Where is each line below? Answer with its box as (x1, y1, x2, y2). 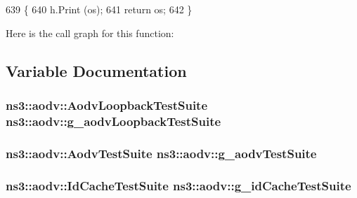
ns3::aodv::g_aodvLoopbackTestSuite (6, 112, 221, 129)
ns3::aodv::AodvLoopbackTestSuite (6, 96, 208, 113)
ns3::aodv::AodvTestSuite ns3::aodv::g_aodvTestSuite (6, 144, 317, 162)
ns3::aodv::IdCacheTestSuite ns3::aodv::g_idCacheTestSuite (6, 176, 351, 194)
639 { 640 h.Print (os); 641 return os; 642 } (6, 2, 193, 16)
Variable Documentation (6, 59, 187, 81)
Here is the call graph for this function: (6, 25, 174, 40)
